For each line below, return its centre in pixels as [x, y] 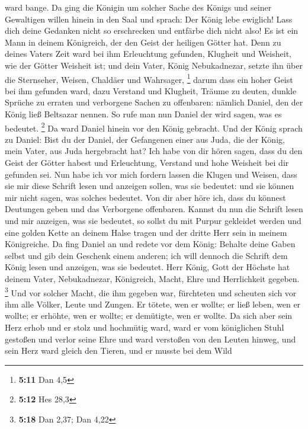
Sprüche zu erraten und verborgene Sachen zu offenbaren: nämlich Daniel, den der [154, 102]
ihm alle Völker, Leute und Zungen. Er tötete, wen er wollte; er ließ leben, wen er [153, 304]
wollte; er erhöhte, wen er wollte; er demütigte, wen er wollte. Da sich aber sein [149, 316]
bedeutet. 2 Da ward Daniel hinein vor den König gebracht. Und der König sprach [154, 127]
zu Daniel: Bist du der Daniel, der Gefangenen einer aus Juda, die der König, [145, 139]
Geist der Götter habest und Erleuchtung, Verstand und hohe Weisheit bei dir [147, 163]
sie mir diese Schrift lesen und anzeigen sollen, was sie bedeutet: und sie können [150, 186]
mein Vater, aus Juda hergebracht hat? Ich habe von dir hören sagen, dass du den [154, 151]
